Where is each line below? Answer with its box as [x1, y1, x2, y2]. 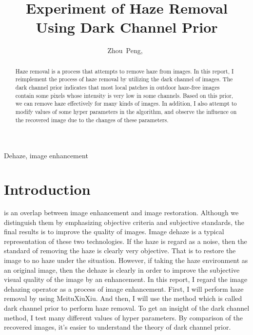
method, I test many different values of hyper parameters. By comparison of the [4, 312, 243, 322]
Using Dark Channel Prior [36, 17, 218, 37]
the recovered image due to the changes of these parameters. [15, 115, 169, 124]
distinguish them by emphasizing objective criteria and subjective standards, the [4, 217, 244, 227]
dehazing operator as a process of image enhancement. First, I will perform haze [4, 283, 244, 294]
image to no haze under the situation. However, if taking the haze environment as [4, 255, 248, 265]
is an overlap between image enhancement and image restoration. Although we [4, 207, 239, 218]
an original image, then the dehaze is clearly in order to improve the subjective [4, 264, 240, 275]
